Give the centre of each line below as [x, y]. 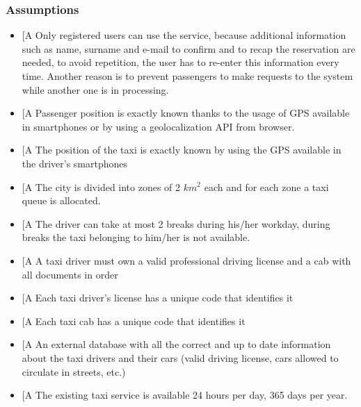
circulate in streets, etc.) [74, 371]
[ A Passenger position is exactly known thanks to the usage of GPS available [186, 113]
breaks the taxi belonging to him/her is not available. [136, 237]
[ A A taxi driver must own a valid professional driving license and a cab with [186, 260]
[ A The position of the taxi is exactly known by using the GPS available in [182, 150]
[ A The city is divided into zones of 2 [101, 186]
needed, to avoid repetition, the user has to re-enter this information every [180, 62]
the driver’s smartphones [75, 163]
